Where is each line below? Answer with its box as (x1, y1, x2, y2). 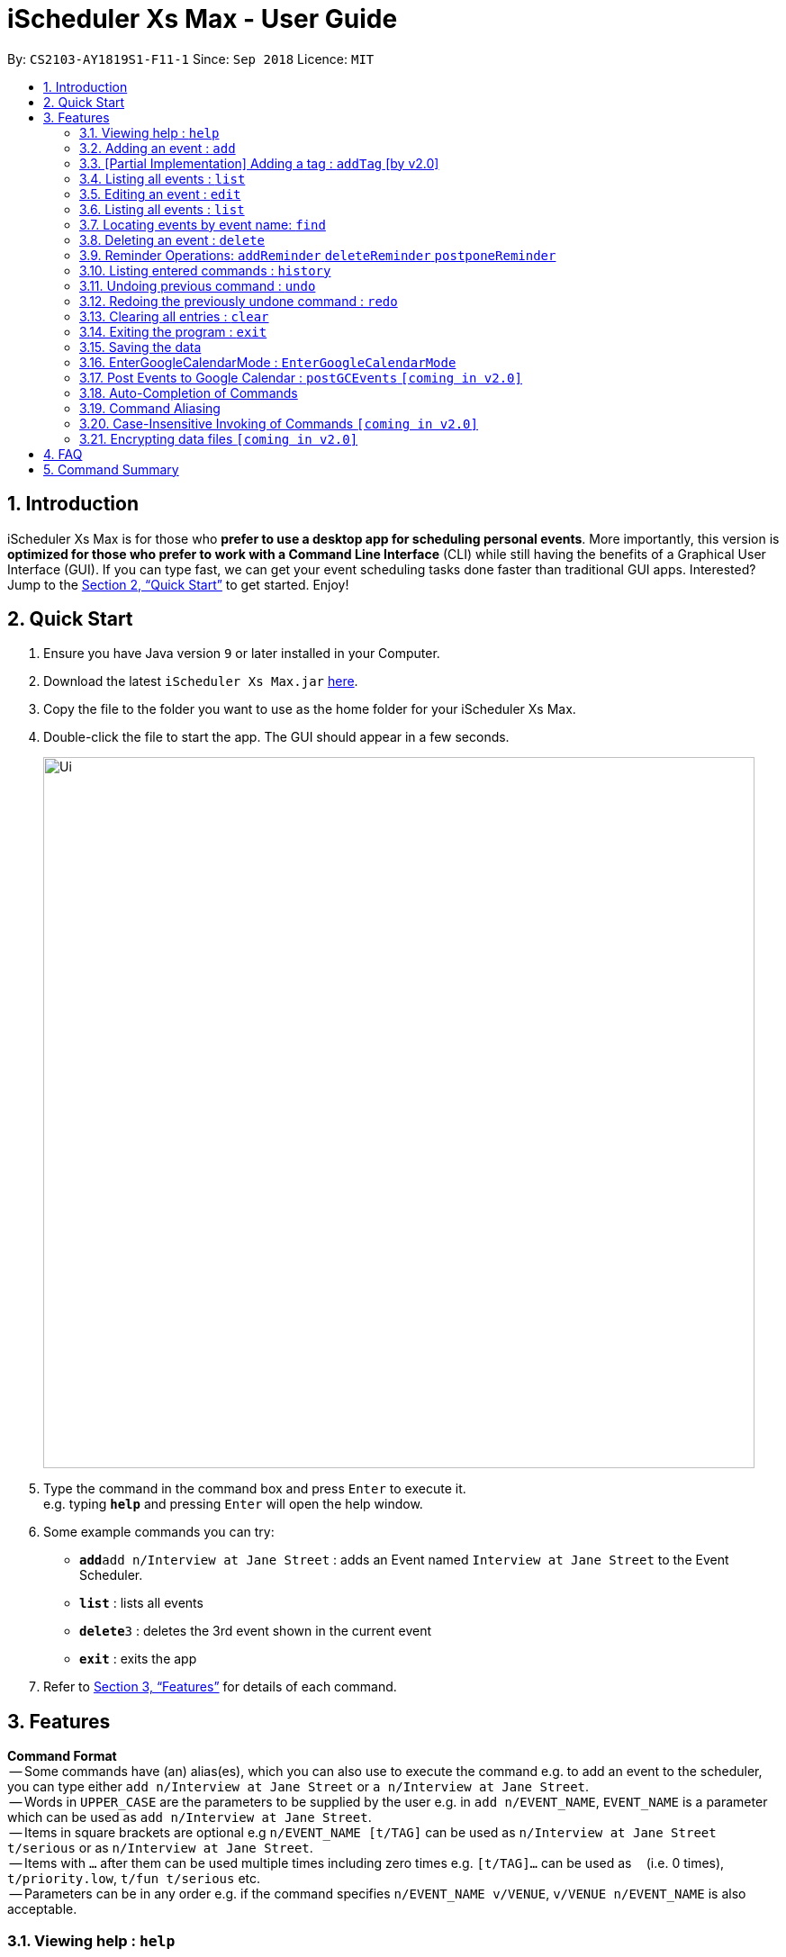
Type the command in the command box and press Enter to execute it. (43, 1481, 466, 1497)
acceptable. (7, 1901, 77, 1917)
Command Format (7, 1748, 117, 1764)
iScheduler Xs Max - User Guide (7, 4, 398, 34)
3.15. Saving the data (79, 338, 202, 355)
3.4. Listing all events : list (79, 170, 246, 186)
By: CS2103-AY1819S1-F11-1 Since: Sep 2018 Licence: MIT (7, 50, 375, 67)
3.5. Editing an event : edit (79, 185, 241, 202)
